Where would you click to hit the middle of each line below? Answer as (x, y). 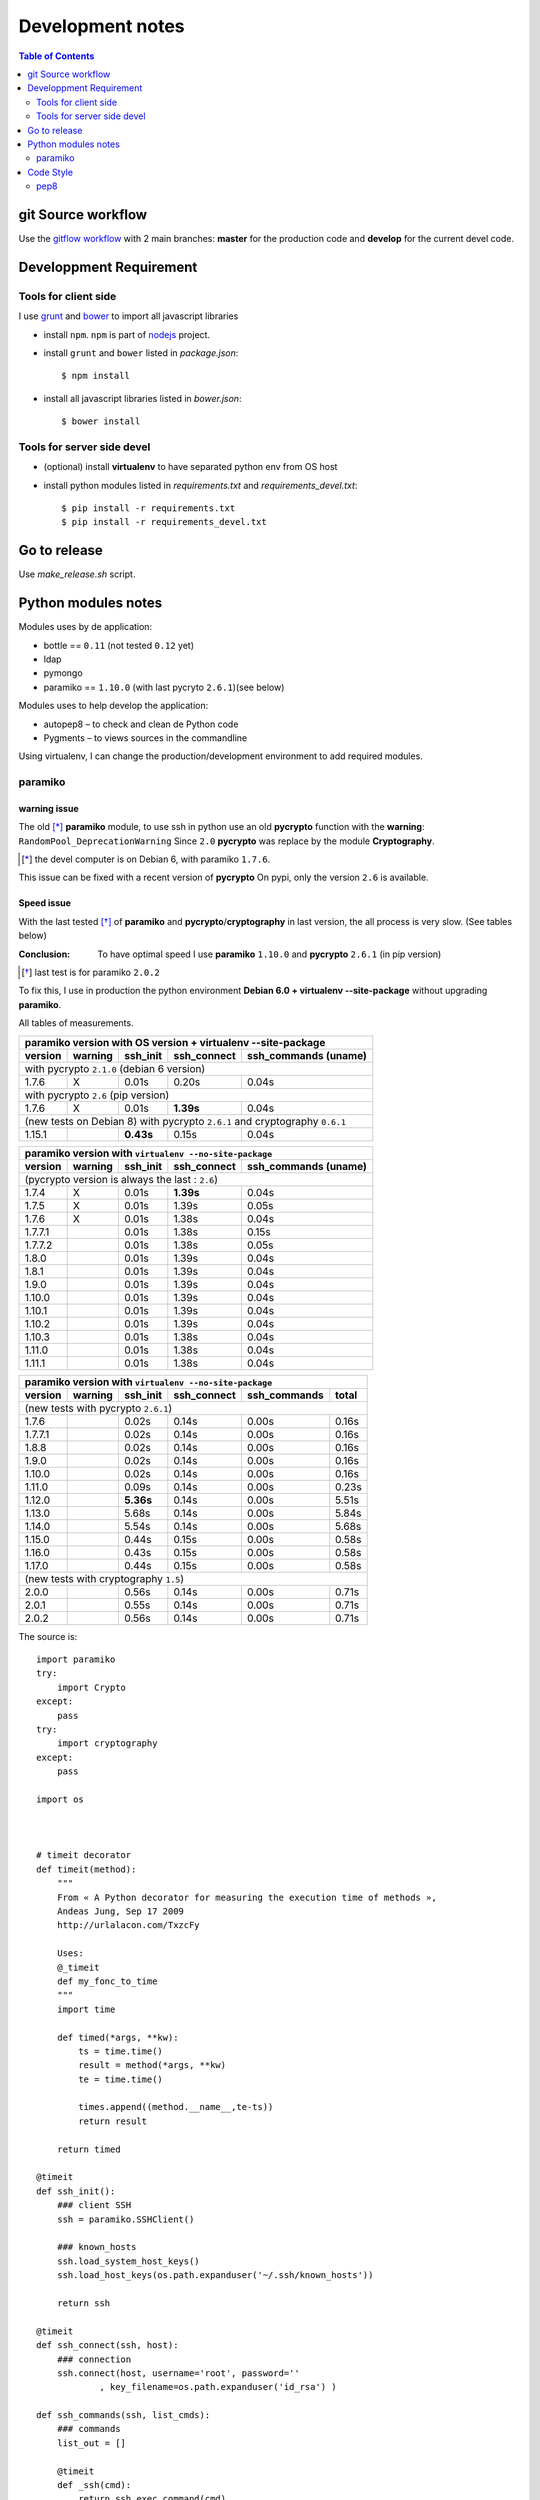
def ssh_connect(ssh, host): (107, 2345)
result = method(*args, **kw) (152, 2065)
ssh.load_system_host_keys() (128, 2261)
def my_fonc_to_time (107, 1981)
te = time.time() (121, 2079)
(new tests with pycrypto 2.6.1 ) (98, 1408)
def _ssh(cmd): (94, 2485)
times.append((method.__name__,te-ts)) (176, 2107)
